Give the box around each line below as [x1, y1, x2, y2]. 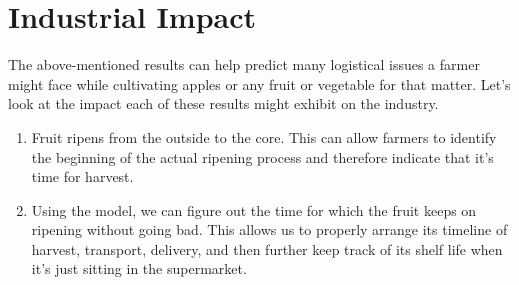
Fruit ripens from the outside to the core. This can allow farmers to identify [31, 126, 497, 147]
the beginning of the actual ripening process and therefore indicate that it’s [31, 146, 494, 167]
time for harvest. [31, 166, 134, 187]
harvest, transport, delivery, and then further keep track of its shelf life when [31, 238, 503, 259]
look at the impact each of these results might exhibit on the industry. [8, 93, 439, 114]
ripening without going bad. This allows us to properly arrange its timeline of [31, 219, 508, 240]
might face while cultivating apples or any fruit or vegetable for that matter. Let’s [8, 73, 511, 94]
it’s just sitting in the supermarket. [31, 258, 247, 279]
